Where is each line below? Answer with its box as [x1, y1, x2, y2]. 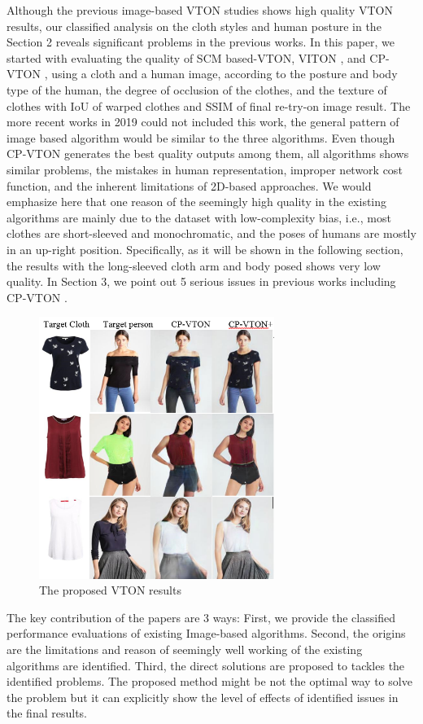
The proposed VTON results [39, 581, 181, 599]
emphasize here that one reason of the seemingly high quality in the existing [7, 193, 387, 210]
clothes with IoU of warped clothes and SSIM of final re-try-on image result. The [7, 97, 411, 114]
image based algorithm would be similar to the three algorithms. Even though [7, 129, 395, 146]
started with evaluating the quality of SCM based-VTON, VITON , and [7, 49, 366, 66]
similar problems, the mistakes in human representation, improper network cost [7, 160, 403, 178]
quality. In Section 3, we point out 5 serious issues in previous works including [7, 273, 396, 290]
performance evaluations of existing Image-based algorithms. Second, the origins [7, 625, 406, 642]
